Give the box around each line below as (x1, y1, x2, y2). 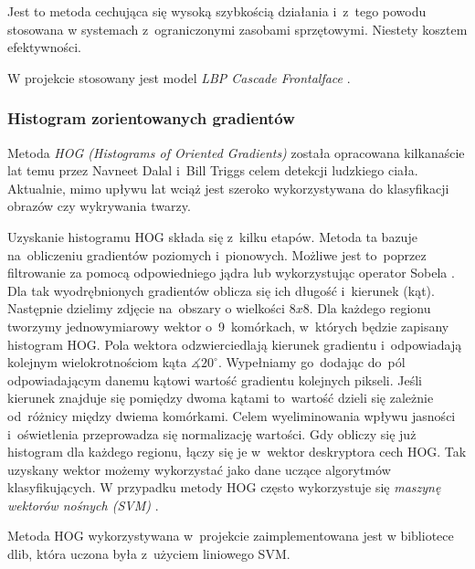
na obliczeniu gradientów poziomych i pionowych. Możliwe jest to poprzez (7, 245, 427, 264)
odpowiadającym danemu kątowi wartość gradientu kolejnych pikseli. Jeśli (7, 370, 422, 389)
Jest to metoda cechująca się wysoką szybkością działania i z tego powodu (7, 2, 427, 20)
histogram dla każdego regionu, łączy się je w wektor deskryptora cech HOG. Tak (7, 442, 467, 461)
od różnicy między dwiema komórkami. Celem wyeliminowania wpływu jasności (7, 406, 456, 425)
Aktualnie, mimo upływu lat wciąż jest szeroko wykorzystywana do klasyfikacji (7, 178, 449, 197)
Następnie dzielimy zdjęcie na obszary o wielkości (7, 299, 285, 318)
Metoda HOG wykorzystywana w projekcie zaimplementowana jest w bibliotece (7, 526, 454, 545)
